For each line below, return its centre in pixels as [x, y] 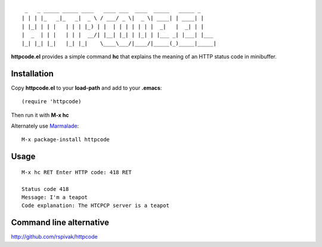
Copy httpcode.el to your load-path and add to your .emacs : [86, 88]
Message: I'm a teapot [55, 197]
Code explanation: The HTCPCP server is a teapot [96, 206]
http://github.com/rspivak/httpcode [54, 237]
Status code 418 [45, 189]
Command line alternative [60, 223]
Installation [32, 74]
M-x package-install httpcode [66, 140]
